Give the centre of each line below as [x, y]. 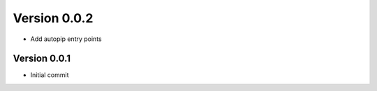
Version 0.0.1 [42, 59]
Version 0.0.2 [53, 18]
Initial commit [50, 75]
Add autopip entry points [66, 39]
